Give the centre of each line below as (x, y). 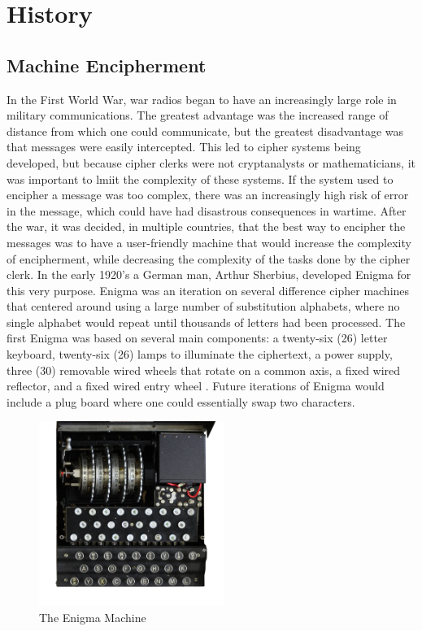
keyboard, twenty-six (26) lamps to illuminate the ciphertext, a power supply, (200, 354)
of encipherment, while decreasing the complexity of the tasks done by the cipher (209, 258)
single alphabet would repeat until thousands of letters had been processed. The (206, 322)
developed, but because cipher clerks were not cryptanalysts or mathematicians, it (211, 162)
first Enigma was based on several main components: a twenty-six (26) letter (197, 338)
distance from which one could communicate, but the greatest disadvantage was (205, 131)
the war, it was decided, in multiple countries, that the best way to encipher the (206, 226)
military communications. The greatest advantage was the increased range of (198, 115)
